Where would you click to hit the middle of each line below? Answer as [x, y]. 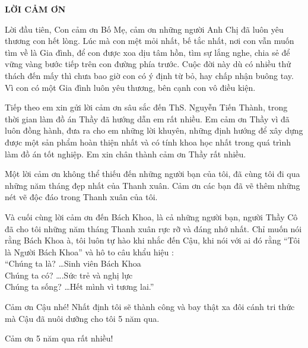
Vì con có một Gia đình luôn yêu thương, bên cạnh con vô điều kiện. [130, 87]
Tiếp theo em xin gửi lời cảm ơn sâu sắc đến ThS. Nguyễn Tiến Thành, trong [146, 107]
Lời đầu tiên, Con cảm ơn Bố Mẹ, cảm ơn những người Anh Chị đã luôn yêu [144, 29]
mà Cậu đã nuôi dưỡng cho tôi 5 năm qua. [82, 318]
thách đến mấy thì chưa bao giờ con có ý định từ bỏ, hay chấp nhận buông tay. [149, 75]
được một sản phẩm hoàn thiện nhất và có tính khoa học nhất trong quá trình [148, 142]
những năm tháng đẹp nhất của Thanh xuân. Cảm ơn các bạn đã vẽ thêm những [153, 185]
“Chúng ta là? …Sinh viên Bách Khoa [73, 263]
